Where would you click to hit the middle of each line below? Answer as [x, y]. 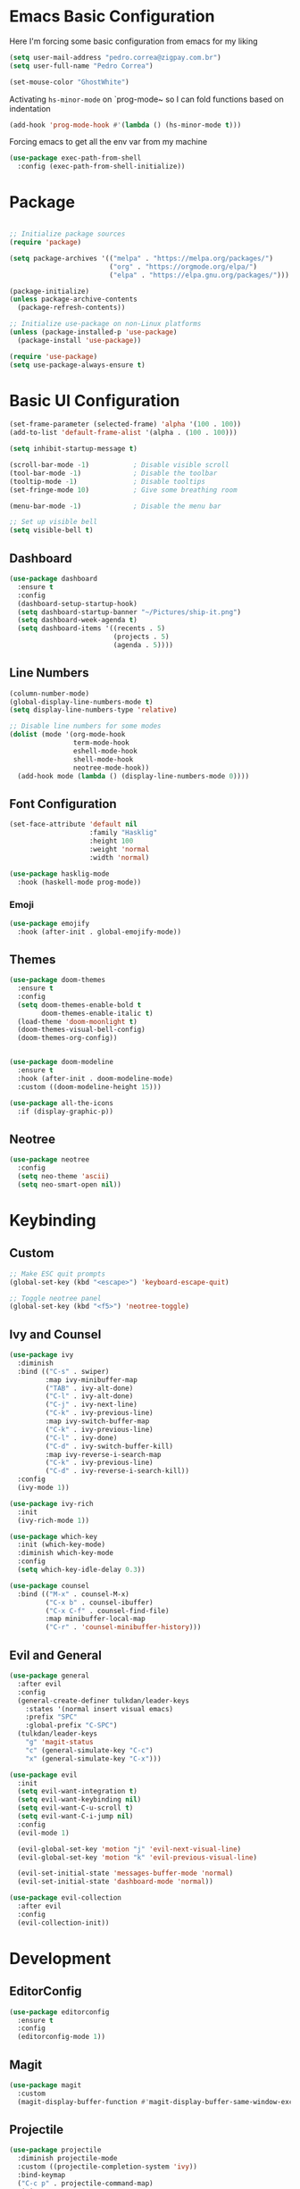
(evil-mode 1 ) [43, 1833]
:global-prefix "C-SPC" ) [71, 1726]
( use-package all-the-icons [62, 1103]
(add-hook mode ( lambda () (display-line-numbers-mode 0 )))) [133, 776]
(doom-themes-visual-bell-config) [81, 1030]
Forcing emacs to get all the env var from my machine [108, 142]
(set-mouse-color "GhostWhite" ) [69, 82]
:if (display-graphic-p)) [66, 1111]
